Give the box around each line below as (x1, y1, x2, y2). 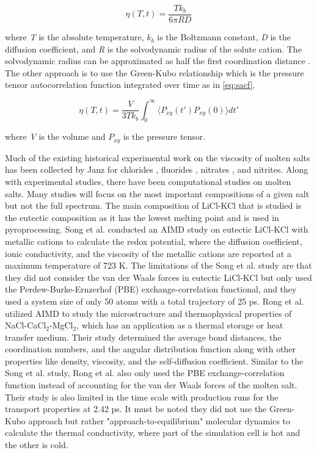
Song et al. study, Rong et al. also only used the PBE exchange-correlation (5, 366, 285, 379)
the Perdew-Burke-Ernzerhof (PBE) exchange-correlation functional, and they (5, 283, 297, 295)
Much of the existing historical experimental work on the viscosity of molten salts (5, 151, 310, 164)
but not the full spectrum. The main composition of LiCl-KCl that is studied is (5, 199, 302, 212)
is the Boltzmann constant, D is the (157, 31, 291, 43)
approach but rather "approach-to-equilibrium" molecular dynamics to (28, 414, 291, 427)
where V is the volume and (5, 130, 106, 143)
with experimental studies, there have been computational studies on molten (5, 175, 291, 187)
